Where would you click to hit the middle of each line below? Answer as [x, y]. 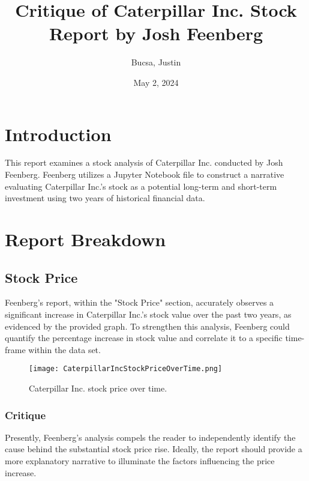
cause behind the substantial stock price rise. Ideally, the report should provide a [154, 449]
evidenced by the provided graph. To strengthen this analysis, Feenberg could [147, 326]
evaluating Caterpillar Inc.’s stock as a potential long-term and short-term [141, 186]
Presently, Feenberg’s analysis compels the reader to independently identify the [150, 437]
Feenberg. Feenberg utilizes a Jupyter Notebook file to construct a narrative [145, 174]
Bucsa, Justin [156, 62]
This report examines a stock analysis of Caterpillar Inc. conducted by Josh [144, 162]
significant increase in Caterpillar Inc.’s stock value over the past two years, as [148, 314]
